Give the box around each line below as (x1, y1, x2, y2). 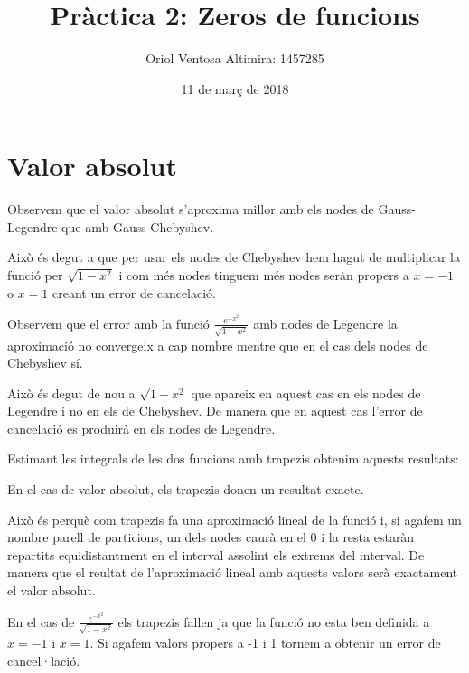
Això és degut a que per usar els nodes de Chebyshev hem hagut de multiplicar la (7, 248, 460, 266)
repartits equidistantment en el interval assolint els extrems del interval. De (7, 545, 425, 564)
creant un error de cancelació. (52, 283, 216, 302)
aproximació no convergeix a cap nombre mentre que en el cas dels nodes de (7, 335, 428, 354)
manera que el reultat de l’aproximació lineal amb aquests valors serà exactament (7, 563, 458, 582)
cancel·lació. (7, 650, 80, 669)
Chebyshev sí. (7, 353, 83, 372)
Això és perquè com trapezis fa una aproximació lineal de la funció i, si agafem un (7, 509, 462, 528)
